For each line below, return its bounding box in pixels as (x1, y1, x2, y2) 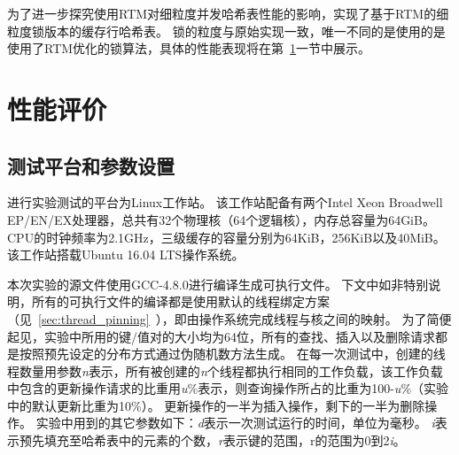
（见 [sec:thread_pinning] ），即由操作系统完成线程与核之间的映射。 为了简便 (7, 309, 452, 328)
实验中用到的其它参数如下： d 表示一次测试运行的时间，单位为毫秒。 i (35, 413, 435, 432)
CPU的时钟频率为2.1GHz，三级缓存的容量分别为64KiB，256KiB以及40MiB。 (7, 227, 446, 246)
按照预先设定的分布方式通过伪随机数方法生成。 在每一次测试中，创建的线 (19, 344, 446, 363)
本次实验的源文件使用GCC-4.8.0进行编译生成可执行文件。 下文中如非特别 (7, 274, 429, 293)
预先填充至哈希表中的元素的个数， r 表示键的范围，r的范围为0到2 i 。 (19, 431, 406, 450)
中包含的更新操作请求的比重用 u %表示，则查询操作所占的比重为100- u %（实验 (7, 379, 449, 397)
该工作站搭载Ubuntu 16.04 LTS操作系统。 (7, 245, 245, 264)
